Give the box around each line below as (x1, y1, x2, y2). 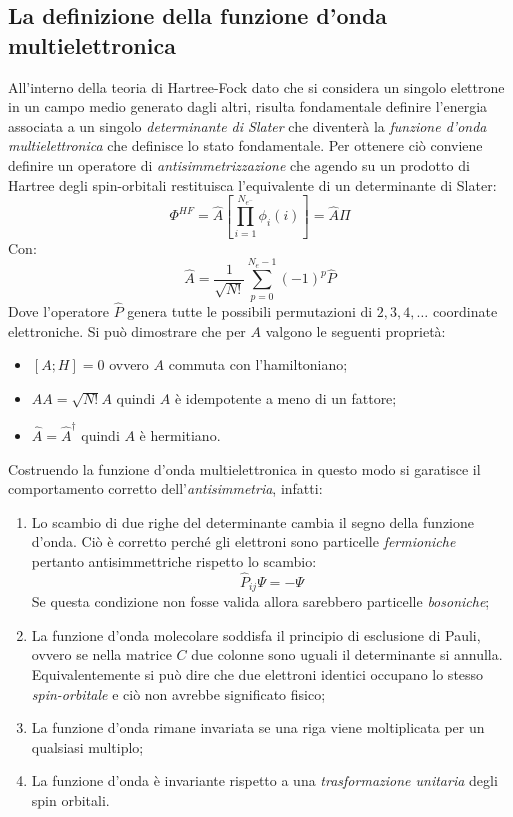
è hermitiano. (139, 425, 221, 445)
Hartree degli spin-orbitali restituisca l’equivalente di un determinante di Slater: (8, 174, 497, 195)
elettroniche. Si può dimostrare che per (8, 320, 246, 341)
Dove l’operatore (8, 300, 109, 321)
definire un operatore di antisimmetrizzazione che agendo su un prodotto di (8, 154, 470, 175)
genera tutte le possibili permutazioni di (127, 300, 373, 321)
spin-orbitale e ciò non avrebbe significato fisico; (31, 683, 326, 704)
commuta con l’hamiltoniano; (168, 354, 348, 375)
